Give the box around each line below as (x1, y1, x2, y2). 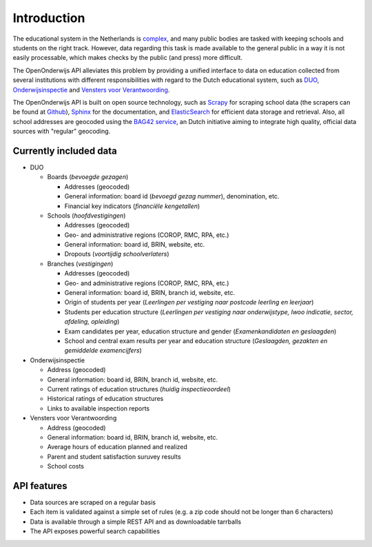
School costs (47, 462, 84, 471)
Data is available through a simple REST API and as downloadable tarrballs (30, 517, 241, 526)
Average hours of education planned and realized (47, 443, 187, 451)
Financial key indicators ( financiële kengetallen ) (64, 202, 200, 210)
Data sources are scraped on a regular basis (30, 498, 156, 506)
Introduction (12, 10, 85, 25)
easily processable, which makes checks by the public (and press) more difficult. (12, 54, 242, 62)
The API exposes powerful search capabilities (30, 527, 161, 535)
